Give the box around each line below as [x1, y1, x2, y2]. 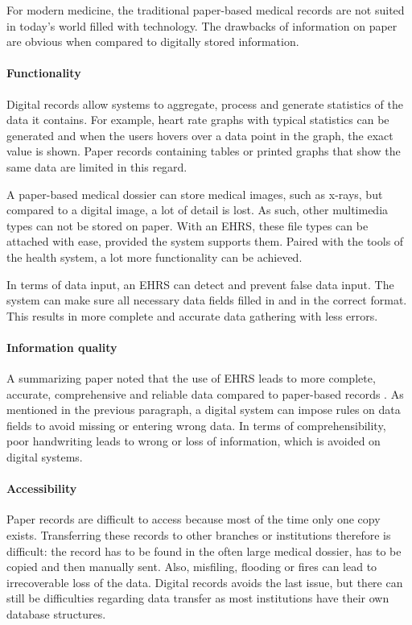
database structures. [6, 606, 106, 623]
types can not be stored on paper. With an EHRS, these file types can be [6, 217, 369, 234]
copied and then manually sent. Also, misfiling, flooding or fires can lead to [6, 558, 377, 575]
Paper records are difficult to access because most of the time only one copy [6, 511, 381, 528]
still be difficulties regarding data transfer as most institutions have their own [6, 590, 389, 606]
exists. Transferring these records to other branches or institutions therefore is [6, 527, 391, 544]
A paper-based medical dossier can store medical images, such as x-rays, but [6, 185, 383, 202]
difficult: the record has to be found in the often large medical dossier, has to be [6, 542, 402, 559]
